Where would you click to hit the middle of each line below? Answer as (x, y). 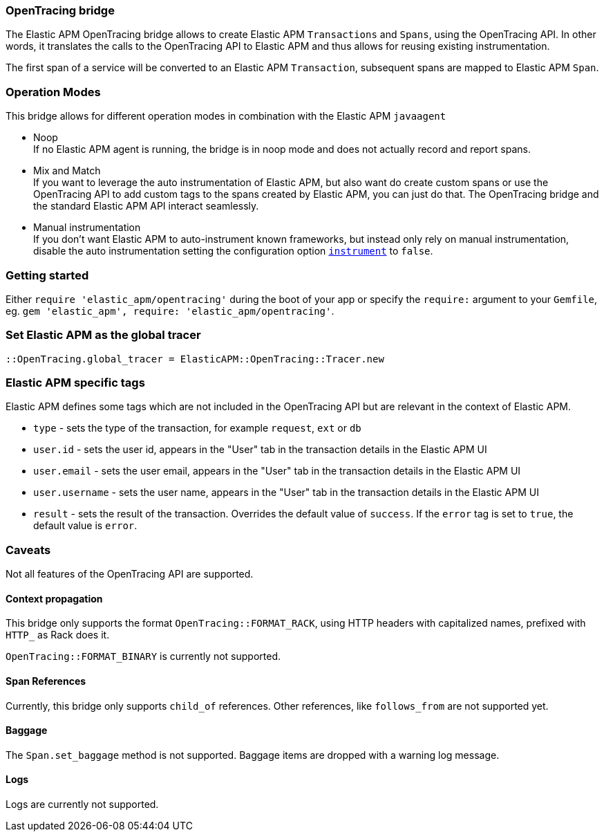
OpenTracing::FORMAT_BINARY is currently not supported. (143, 656)
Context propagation (54, 598)
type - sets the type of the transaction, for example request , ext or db (197, 428)
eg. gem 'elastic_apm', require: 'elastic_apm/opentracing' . (170, 311)
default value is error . (85, 526)
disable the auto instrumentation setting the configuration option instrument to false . (233, 251)
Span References (46, 681)
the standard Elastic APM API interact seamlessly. (146, 206)
